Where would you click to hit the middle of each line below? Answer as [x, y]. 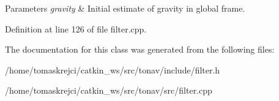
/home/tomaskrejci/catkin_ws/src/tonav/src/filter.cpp [109, 90]
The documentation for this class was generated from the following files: [140, 49]
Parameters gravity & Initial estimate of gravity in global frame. [125, 8]
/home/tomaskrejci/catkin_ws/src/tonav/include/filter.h [113, 69]
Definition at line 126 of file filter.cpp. [76, 28]
